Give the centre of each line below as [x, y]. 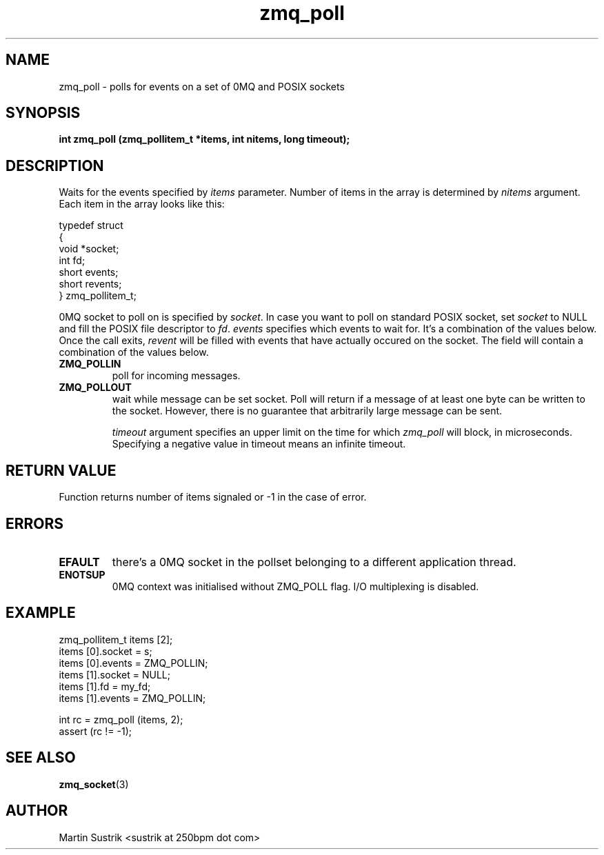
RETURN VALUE [61, 470]
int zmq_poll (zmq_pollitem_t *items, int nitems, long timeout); [204, 139]
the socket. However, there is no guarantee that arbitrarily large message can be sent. [307, 411]
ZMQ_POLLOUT [95, 388]
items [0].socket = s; [105, 651]
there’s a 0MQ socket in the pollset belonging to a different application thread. [314, 562]
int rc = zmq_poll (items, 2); [121, 719]
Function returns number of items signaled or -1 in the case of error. [213, 497]
